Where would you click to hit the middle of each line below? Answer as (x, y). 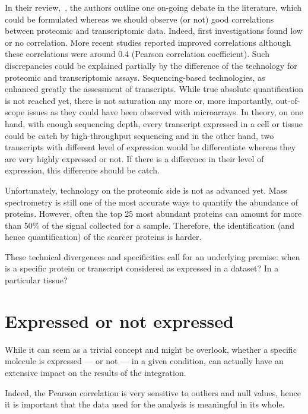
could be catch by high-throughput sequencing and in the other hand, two (139, 135)
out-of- (288, 100)
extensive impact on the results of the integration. (96, 372)
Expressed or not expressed (119, 320)
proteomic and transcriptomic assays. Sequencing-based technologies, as (135, 77)
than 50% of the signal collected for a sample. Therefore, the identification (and (150, 225)
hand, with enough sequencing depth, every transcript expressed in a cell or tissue (154, 123)
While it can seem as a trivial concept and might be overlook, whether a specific (151, 349)
